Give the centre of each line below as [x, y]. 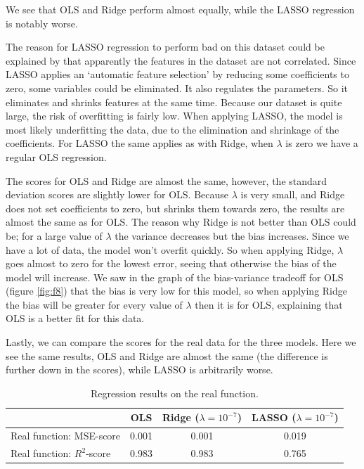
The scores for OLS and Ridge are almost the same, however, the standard [167, 180]
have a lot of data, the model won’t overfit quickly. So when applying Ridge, [170, 249]
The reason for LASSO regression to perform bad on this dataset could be [165, 47]
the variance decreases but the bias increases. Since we [232, 235]
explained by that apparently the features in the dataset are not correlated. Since [181, 60]
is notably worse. [42, 23]
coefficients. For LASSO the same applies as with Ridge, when [139, 143]
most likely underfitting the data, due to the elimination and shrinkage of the [173, 129]
